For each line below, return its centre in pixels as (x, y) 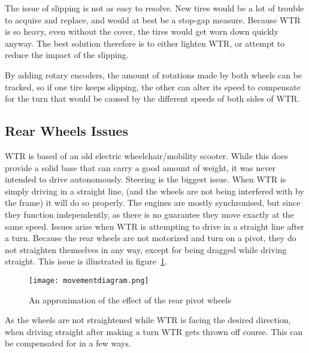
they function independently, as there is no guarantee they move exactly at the (149, 214)
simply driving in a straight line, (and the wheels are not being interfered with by (154, 191)
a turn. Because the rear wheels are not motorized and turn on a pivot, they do (151, 238)
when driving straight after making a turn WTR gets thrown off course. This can (154, 331)
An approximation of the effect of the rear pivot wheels (130, 299)
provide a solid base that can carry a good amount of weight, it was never (140, 167)
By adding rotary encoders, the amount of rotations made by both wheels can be (154, 74)
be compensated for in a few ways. (68, 343)
